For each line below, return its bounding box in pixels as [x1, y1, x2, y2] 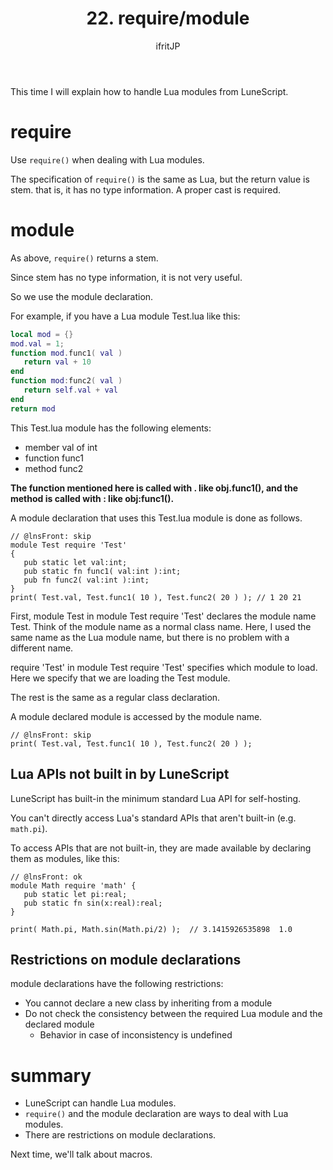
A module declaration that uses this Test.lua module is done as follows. [10, 512, 303, 524]
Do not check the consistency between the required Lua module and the [24, 1008, 323, 1020]
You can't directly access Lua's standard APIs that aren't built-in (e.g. [10, 812, 297, 824]
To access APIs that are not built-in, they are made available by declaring [10, 842, 312, 854]
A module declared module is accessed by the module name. [10, 710, 263, 722]
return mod [10, 403, 56, 414]
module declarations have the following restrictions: [10, 978, 224, 990]
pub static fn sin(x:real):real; [23, 898, 163, 908]
